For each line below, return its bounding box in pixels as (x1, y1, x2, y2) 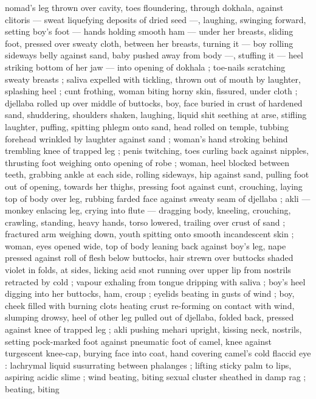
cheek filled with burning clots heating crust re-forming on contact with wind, (5, 299, 295, 311)
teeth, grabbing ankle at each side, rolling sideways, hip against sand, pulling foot (5, 168, 309, 181)
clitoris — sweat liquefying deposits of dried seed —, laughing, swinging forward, (5, 13, 306, 26)
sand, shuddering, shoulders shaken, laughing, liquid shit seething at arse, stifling (5, 108, 307, 121)
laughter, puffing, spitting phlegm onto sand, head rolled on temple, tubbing (5, 120, 289, 133)
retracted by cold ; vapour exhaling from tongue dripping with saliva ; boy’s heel (5, 275, 306, 288)
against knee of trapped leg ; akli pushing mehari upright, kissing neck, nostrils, (5, 323, 302, 336)
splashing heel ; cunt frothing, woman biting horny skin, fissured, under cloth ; (5, 85, 298, 97)
